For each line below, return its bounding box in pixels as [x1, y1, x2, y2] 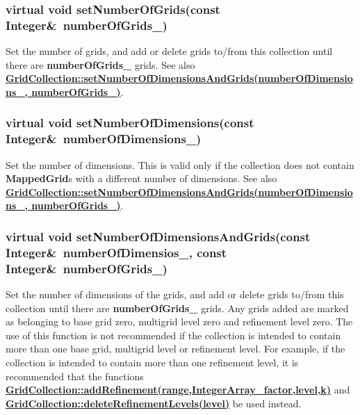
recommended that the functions [6, 368, 144, 383]
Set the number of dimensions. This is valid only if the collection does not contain [6, 157, 354, 172]
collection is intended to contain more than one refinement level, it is [6, 355, 299, 370]
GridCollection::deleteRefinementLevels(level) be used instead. [6, 396, 302, 410]
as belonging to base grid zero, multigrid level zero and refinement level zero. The [6, 314, 353, 329]
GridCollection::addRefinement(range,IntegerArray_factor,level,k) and [6, 382, 350, 397]
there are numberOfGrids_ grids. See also [6, 57, 195, 72]
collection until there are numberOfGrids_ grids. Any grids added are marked [6, 300, 349, 315]
